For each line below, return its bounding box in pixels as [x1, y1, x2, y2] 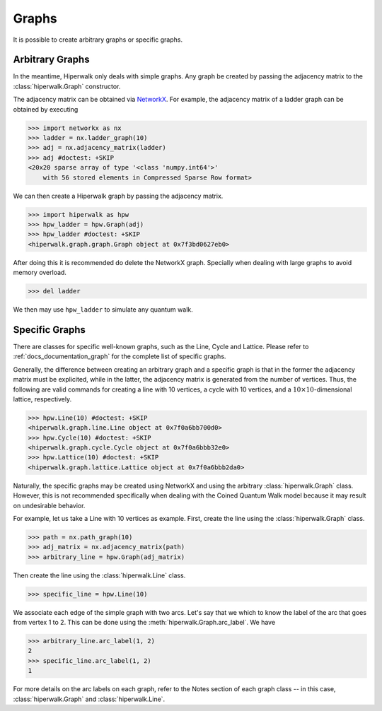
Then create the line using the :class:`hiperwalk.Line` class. [13, 571, 186, 580]
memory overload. [13, 269, 67, 277]
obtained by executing [13, 105, 79, 113]
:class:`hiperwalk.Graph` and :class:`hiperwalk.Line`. [13, 695, 166, 703]
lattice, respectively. [13, 394, 72, 403]
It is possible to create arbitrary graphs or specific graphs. [13, 35, 183, 44]
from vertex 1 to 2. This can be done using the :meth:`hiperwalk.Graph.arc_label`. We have [13, 618, 276, 627]
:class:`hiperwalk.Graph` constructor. [13, 82, 121, 90]
